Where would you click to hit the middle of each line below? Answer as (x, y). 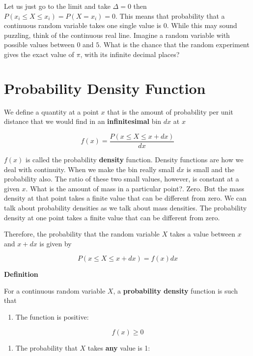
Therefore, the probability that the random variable (82, 234)
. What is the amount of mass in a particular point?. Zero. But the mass (135, 188)
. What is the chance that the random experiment (174, 44)
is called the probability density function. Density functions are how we (135, 159)
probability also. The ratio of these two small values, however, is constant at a (122, 179)
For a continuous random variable (55, 290)
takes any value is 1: (119, 347)
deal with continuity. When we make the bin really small (89, 169)
